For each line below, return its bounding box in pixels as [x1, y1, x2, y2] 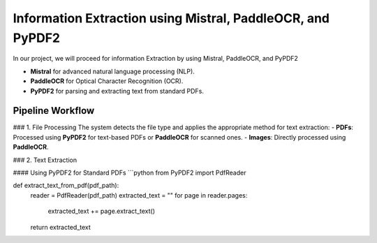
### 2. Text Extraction [13, 156, 77, 164]
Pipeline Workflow [13, 105, 95, 117]
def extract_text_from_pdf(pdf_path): [13, 182, 119, 190]
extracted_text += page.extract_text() [47, 207, 156, 216]
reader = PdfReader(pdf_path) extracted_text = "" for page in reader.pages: [30, 191, 248, 199]
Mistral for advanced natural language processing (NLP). [30, 67, 195, 75]
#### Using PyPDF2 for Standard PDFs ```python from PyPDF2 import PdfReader [13, 168, 246, 177]
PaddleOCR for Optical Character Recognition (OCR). [30, 77, 184, 85]
